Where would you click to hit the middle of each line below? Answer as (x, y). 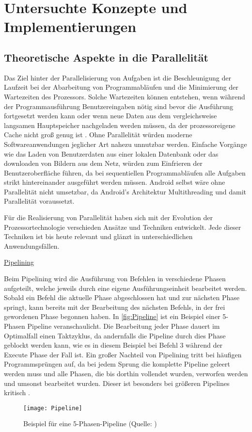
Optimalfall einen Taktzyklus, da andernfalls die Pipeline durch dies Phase (115, 335)
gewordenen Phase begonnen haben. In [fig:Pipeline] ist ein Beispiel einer (112, 316)
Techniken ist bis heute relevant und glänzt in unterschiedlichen (98, 236)
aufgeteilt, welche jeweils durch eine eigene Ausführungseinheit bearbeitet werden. (126, 288)
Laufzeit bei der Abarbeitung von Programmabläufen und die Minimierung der (121, 87)
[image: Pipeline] (53, 408)
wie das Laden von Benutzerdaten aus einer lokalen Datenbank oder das (111, 153)
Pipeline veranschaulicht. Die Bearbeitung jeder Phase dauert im (124, 326)
